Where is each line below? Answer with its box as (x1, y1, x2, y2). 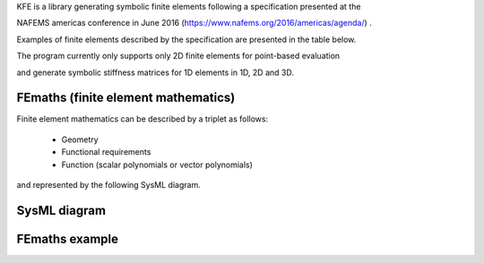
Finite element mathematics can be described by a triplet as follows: (16, 114, 269, 124)
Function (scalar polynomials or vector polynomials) (61, 159, 253, 170)
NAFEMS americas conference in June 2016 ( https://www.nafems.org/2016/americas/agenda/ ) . (16, 18, 372, 29)
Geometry (61, 134, 99, 145)
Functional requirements (61, 147, 151, 157)
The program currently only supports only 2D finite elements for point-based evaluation (16, 50, 341, 62)
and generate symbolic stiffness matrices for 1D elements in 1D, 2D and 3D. (16, 67, 295, 78)
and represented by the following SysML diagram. (16, 180, 201, 191)
